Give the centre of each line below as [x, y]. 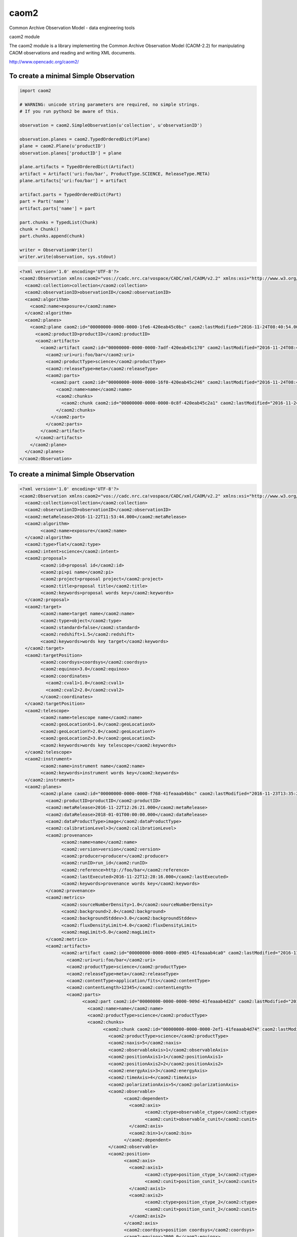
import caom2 [35, 91]
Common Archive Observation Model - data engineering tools [72, 28]
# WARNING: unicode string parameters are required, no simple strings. [110, 104]
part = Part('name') [44, 201]
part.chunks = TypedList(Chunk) [59, 222]
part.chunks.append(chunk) [52, 236]
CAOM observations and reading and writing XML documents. [73, 52]
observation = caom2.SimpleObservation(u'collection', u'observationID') [111, 125]
